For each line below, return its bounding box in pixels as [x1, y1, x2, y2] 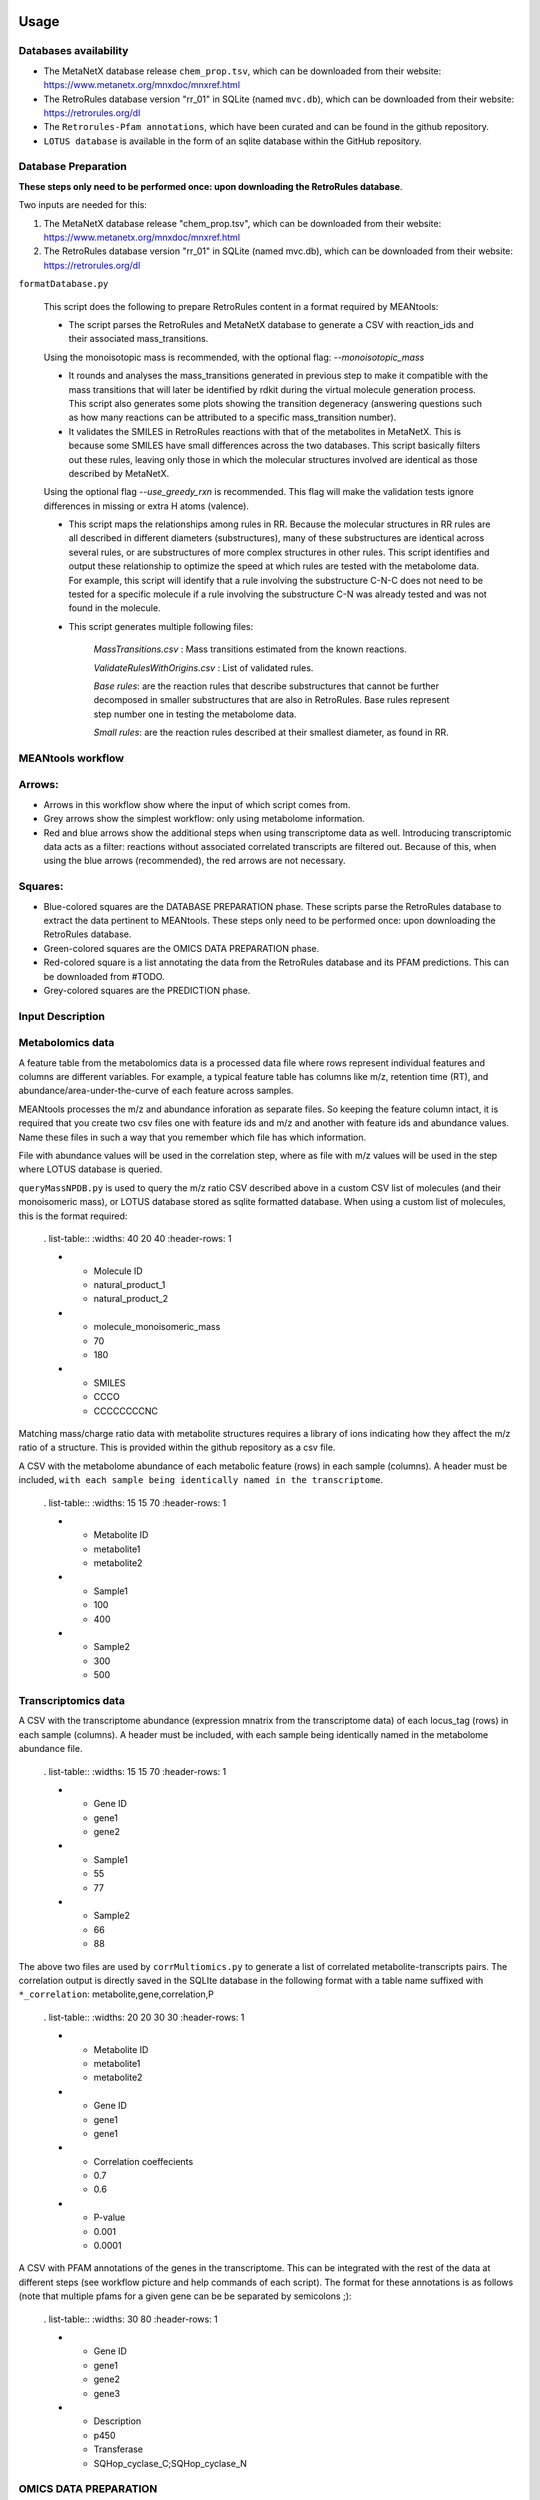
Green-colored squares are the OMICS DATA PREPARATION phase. [43, 942, 320, 954]
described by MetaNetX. [68, 467, 170, 479]
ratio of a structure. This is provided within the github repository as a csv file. [18, 1441, 336, 1454]
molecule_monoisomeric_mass [93, 1321, 221, 1333]
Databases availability [18, 44, 129, 58]
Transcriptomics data [18, 1693, 125, 1707]
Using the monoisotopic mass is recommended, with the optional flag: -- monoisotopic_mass [43, 351, 425, 363]
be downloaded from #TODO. [43, 970, 165, 982]
